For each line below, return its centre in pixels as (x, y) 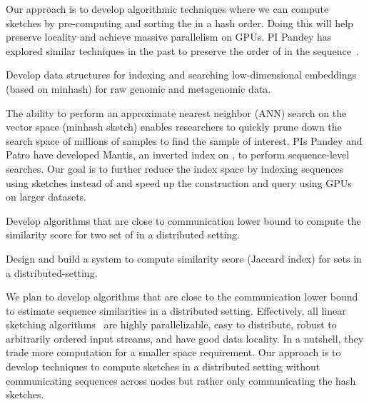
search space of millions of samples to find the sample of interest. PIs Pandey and (184, 140)
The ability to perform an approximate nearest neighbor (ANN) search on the (176, 112)
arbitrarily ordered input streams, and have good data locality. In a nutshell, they (185, 338)
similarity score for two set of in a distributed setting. (123, 234)
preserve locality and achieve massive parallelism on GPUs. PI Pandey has (169, 37)
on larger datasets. (46, 197)
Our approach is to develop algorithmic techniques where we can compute (167, 9)
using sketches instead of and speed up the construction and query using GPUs (179, 182)
